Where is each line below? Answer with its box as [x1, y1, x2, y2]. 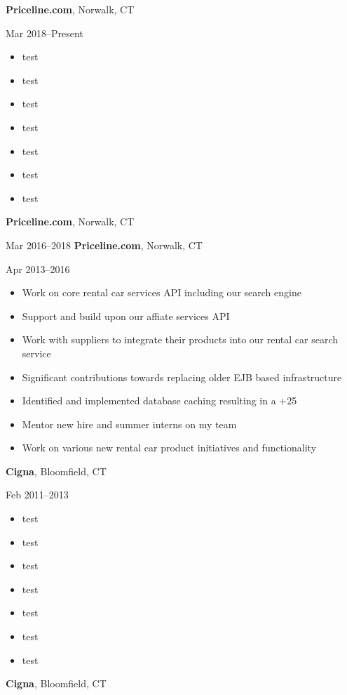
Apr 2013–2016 [6, 261, 70, 276]
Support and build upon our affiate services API [22, 308, 230, 323]
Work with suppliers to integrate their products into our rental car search [22, 332, 339, 347]
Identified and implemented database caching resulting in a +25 [22, 393, 297, 408]
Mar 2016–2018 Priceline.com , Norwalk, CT [6, 237, 203, 252]
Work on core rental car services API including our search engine [22, 285, 301, 300]
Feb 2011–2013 [6, 487, 69, 502]
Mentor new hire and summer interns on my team [22, 416, 237, 431]
